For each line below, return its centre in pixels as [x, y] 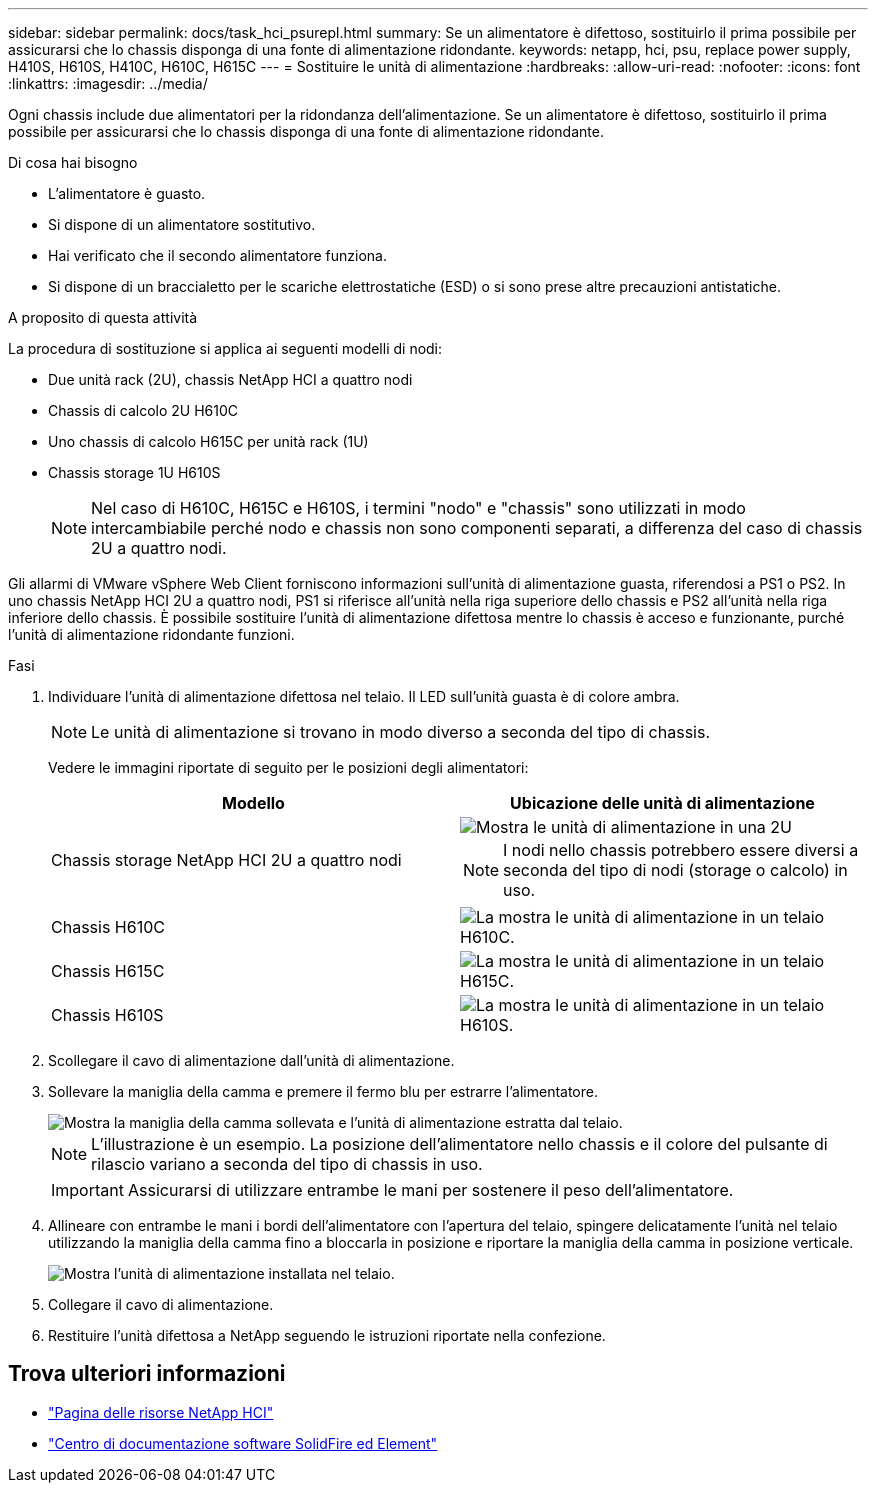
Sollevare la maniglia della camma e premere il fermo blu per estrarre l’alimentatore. [323, 1091]
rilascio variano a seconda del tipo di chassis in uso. [287, 1164]
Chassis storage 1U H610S [134, 472]
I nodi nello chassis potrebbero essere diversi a [681, 850]
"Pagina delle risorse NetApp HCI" [161, 1412]
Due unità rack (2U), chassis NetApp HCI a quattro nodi [230, 379]
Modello [253, 803]
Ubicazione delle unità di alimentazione [662, 803]
